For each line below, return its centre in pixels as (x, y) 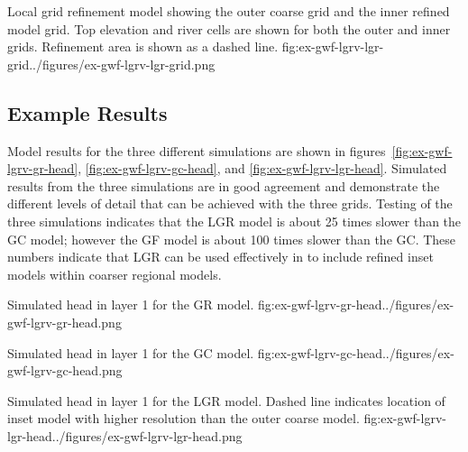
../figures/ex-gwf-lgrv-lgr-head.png (147, 435)
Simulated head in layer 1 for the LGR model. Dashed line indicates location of (226, 400)
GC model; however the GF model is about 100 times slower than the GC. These (232, 239)
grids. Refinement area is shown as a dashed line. (143, 46)
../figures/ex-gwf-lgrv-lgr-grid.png (122, 64)
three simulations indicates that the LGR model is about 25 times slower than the (234, 221)
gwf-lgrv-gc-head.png (65, 370)
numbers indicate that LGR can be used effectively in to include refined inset (220, 257)
